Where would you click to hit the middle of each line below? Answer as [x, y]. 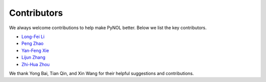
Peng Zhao [33, 43]
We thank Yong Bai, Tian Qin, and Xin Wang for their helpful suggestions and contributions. [101, 73]
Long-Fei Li [33, 37]
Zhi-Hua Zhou [36, 64]
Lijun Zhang [33, 57]
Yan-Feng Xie [35, 50]
